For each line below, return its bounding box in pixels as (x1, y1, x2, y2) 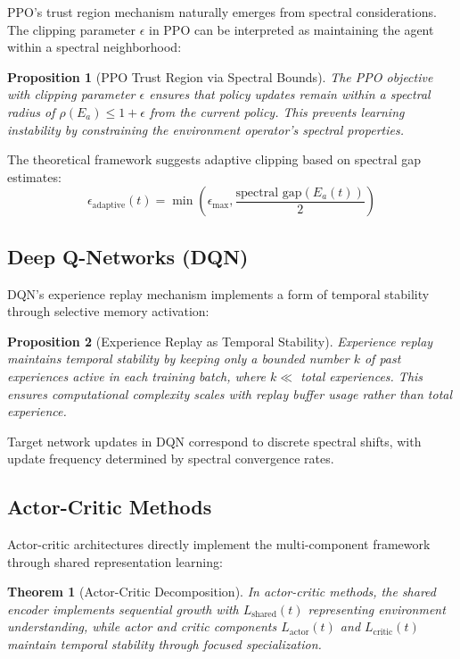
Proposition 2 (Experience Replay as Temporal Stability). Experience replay (7, 331, 433, 350)
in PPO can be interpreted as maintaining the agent (148, 20, 434, 38)
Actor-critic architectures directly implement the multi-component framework (7, 535, 431, 554)
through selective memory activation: (7, 302, 209, 321)
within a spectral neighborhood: (7, 38, 182, 56)
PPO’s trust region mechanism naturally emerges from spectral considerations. (7, 3, 437, 21)
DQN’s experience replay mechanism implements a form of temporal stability (7, 284, 430, 303)
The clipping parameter (7, 20, 136, 38)
